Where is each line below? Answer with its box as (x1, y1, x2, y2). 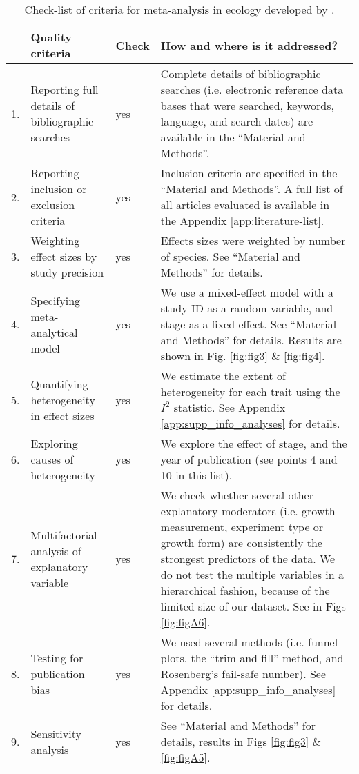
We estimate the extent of (160, 368, 286, 384)
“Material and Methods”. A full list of (160, 181, 343, 197)
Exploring (30, 435, 78, 451)
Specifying (30, 292, 81, 308)
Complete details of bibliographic (160, 66, 321, 81)
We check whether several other (160, 487, 313, 503)
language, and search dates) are (160, 113, 313, 129)
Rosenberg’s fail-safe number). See (160, 666, 327, 682)
